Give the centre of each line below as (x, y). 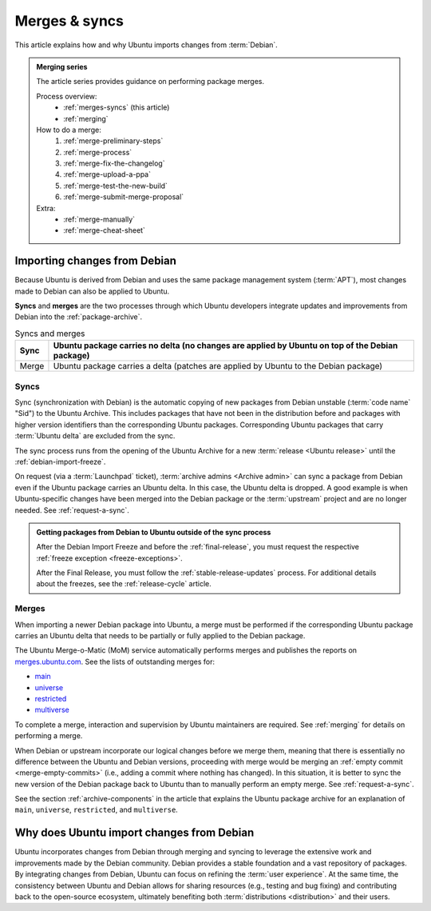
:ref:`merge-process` (98, 152)
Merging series (62, 66)
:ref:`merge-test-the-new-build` (115, 186)
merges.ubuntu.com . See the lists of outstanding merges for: (115, 661)
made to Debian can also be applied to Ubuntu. (92, 291)
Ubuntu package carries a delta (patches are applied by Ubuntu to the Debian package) (218, 366)
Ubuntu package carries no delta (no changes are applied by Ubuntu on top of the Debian (225, 346)
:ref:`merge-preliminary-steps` (113, 141)
